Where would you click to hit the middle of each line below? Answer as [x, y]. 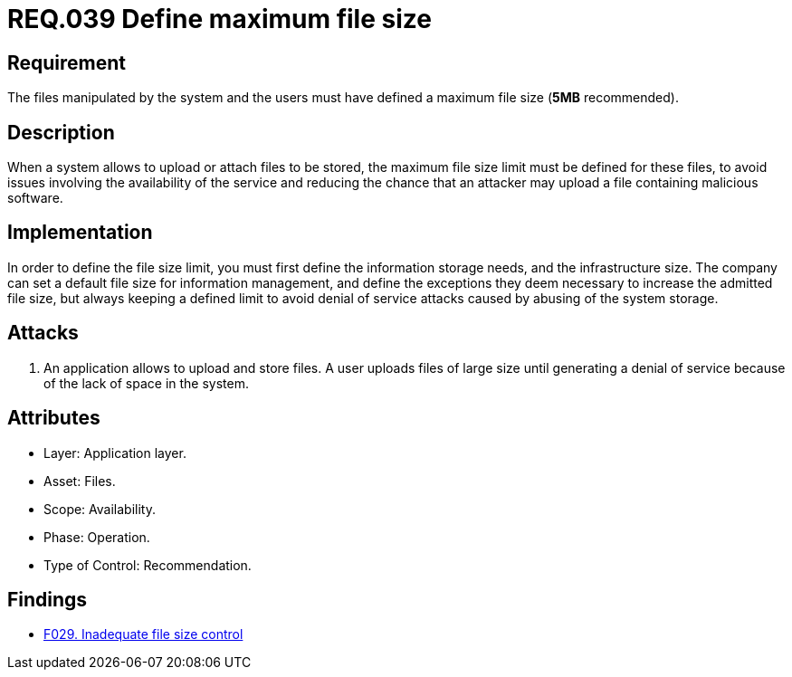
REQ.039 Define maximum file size [219, 19]
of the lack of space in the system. [147, 383]
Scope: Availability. [100, 509]
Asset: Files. [80, 481]
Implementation [80, 233]
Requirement [67, 62]
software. [35, 198]
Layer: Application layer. [115, 453]
